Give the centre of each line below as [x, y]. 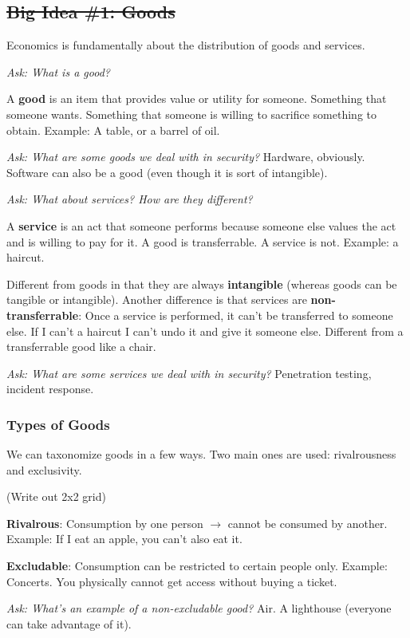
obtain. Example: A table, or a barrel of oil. [113, 130]
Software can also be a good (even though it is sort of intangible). [167, 172]
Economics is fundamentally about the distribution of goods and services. [186, 45]
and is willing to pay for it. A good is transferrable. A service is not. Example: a [203, 241]
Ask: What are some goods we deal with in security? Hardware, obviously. [186, 157]
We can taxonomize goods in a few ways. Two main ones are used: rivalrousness [201, 454]
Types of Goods [58, 424]
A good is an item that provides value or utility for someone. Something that [197, 98]
